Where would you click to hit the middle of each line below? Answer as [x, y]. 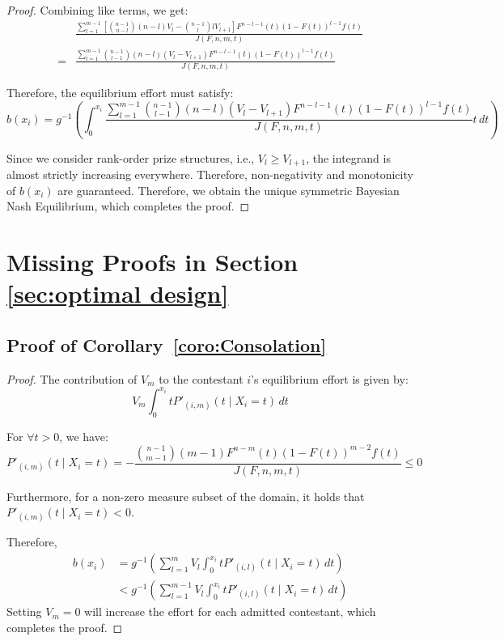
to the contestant [201, 378]
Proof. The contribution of [72, 378]
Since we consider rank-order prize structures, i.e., [131, 157]
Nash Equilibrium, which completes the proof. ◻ [128, 206]
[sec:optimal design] [118, 293]
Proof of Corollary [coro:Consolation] [167, 344]
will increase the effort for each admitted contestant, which [230, 611]
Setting [24, 611]
